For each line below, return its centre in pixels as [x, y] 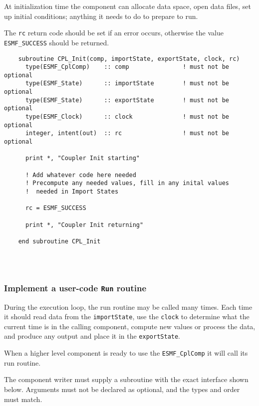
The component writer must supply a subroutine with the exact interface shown [126, 379]
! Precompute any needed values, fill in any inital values [127, 183]
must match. [23, 399]
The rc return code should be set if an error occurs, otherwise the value [114, 33]
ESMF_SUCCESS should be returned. [57, 42]
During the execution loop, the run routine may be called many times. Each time [128, 306]
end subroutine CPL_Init [59, 241]
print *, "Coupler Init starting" [83, 158]
